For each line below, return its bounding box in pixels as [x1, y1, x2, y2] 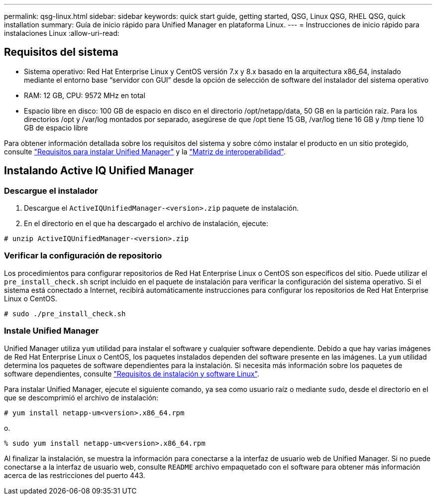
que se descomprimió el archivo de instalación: [4, 393, 159, 402]
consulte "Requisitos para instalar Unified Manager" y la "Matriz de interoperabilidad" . [4, 147, 286, 156]
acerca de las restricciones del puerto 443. [4, 471, 145, 480]
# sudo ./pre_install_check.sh [4, 309, 126, 318]
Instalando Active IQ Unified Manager [4, 164, 194, 177]
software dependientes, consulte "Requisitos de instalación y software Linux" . [4, 369, 259, 378]
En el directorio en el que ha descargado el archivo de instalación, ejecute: [24, 219, 268, 228]
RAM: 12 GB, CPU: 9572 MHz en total [24, 91, 145, 100]
